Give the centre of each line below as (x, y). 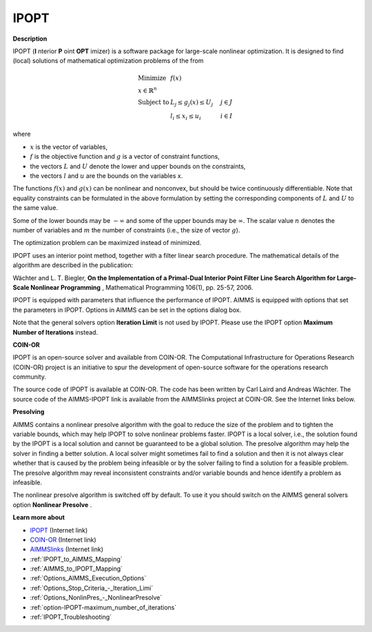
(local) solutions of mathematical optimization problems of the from (108, 61)
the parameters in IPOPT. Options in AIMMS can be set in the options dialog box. (127, 310)
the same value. (35, 208)
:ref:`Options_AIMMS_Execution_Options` (88, 578)
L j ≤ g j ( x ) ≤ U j (192, 103)
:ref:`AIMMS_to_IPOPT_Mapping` (76, 569)
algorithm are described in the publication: (73, 265)
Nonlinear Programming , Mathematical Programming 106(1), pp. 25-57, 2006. (142, 287)
